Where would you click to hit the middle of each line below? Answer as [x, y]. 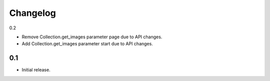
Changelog [32, 13]
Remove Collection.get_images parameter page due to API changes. [92, 37]
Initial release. [36, 70]
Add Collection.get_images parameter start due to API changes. [87, 44]
